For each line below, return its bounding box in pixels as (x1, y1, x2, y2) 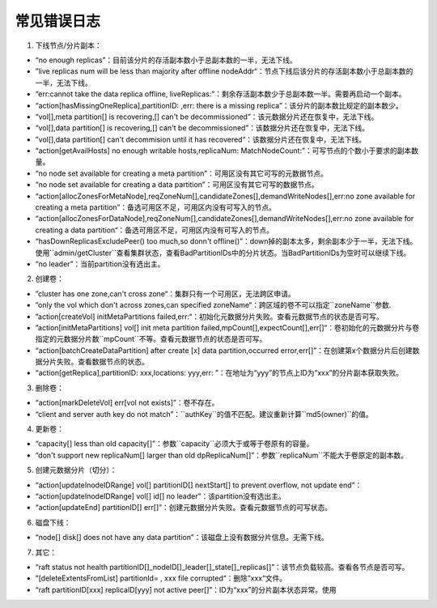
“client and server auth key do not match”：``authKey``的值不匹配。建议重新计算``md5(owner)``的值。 (35, 409, 374, 419)
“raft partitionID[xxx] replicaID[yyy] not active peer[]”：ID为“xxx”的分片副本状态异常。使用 (35, 585, 337, 594)
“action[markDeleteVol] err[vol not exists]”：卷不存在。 (35, 398, 219, 408)
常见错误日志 (15, 12, 101, 30)
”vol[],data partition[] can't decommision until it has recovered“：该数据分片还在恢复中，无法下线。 (35, 134, 367, 144)
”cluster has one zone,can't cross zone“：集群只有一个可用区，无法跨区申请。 (35, 288, 295, 299)
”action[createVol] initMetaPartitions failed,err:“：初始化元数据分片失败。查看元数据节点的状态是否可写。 (35, 312, 384, 321)
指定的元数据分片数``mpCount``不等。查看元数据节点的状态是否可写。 (35, 334, 267, 344)
